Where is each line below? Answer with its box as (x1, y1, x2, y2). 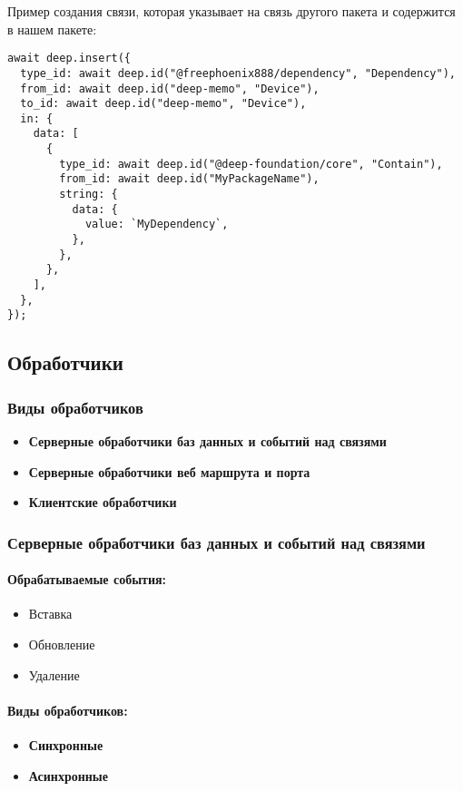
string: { (59, 188, 118, 201)
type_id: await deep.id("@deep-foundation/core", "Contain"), (59, 157, 443, 171)
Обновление (28, 635, 95, 654)
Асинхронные (28, 766, 108, 785)
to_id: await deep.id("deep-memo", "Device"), (20, 97, 307, 111)
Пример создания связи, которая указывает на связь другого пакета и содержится (7, 2, 456, 20)
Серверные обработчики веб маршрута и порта (28, 462, 310, 481)
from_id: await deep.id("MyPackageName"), (59, 172, 320, 186)
